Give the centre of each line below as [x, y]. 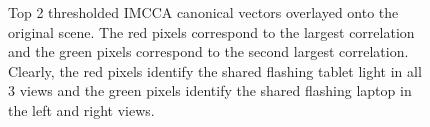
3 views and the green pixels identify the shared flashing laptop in [210, 90]
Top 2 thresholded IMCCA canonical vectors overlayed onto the [203, 12]
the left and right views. [81, 109]
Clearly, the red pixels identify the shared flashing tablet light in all [215, 70]
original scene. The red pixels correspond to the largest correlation [211, 31]
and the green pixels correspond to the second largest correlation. [208, 51]
